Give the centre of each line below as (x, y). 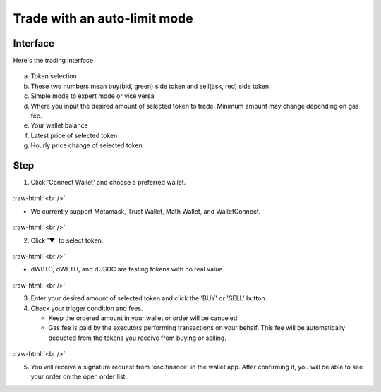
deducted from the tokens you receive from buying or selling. (138, 338)
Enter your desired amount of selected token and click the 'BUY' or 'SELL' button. (149, 298)
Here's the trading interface (53, 61)
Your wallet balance (59, 125)
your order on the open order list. (79, 376)
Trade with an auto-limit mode (103, 18)
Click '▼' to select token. (67, 240)
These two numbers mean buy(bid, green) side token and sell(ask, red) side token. (151, 86)
